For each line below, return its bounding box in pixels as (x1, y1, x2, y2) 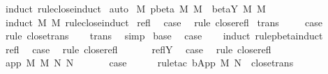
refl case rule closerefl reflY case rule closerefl (5, 41, 271, 56)
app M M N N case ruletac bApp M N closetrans (5, 55, 294, 70)
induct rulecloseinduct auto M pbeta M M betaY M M (5, 1, 266, 15)
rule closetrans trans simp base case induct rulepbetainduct (5, 28, 323, 43)
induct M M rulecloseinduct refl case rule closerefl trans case (5, 15, 323, 29)
